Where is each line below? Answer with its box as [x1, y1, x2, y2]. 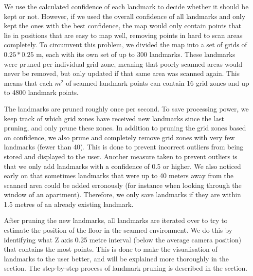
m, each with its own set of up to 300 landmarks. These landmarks [36, 49, 235, 59]
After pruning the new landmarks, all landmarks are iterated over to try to [4, 215, 228, 225]
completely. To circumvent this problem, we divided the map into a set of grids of [4, 39, 247, 50]
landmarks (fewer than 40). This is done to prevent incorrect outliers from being [4, 142, 244, 152]
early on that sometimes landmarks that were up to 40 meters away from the [4, 170, 234, 181]
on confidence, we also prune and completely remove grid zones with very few [4, 132, 235, 142]
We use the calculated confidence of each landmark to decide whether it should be [4, 1, 249, 11]
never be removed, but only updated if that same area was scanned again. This [4, 68, 240, 78]
